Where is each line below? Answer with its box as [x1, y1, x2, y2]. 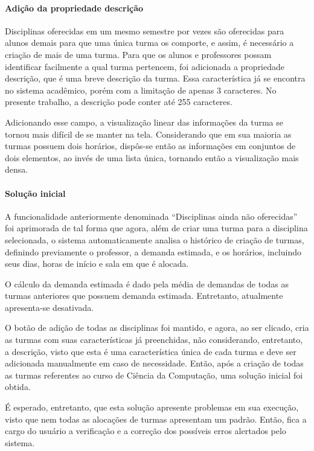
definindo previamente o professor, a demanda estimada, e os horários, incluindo [5, 245, 301, 258]
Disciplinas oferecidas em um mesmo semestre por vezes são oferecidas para [5, 24, 284, 37]
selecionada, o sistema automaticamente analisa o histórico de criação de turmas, [5, 233, 304, 246]
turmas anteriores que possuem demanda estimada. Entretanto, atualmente [5, 289, 283, 302]
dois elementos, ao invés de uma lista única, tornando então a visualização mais [5, 151, 299, 164]
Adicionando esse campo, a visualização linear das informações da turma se [5, 115, 283, 128]
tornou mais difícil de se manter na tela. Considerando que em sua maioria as [5, 127, 292, 140]
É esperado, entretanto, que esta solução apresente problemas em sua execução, [5, 401, 299, 414]
